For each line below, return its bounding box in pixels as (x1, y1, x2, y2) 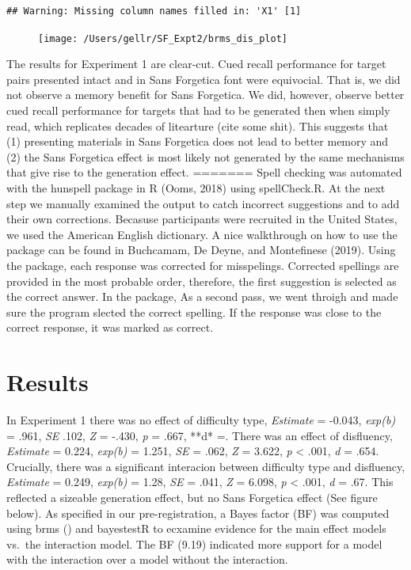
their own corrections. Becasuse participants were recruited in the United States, (6, 211, 398, 227)
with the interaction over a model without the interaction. (6, 551, 288, 568)
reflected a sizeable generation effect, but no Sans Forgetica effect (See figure (6, 489, 378, 506)
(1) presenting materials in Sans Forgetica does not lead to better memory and (6, 133, 389, 150)
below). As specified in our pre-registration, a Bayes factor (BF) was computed (6, 504, 390, 521)
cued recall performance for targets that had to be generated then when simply (6, 102, 390, 119)
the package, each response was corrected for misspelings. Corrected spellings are (6, 256, 399, 273)
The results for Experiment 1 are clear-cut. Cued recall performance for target (6, 55, 386, 72)
